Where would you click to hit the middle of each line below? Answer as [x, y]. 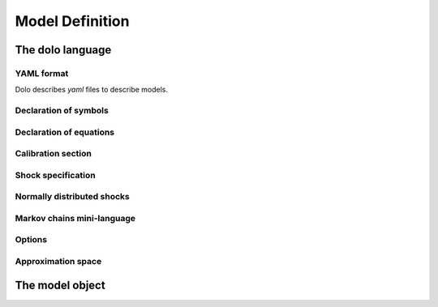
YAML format [42, 73]
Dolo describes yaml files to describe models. [92, 90]
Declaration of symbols [62, 111]
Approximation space [58, 262]
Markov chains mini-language [75, 218]
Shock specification [56, 175]
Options [31, 240]
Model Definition [72, 21]
